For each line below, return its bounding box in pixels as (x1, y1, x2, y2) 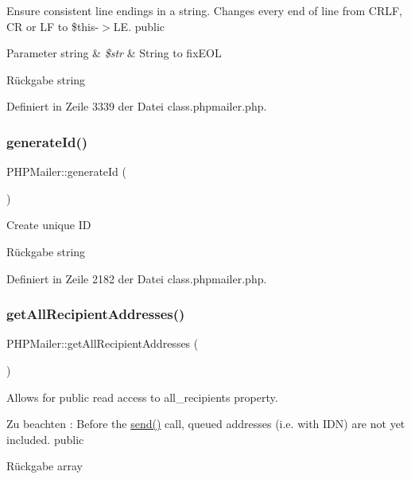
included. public (6, 430, 84, 447)
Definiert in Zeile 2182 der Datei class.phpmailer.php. (6, 270, 267, 286)
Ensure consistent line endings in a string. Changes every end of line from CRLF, (6, 2, 403, 18)
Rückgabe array (6, 458, 83, 474)
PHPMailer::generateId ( (6, 163, 126, 180)
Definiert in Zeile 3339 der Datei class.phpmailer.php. (6, 98, 267, 115)
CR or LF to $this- (6, 18, 99, 34)
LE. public (113, 18, 165, 34)
